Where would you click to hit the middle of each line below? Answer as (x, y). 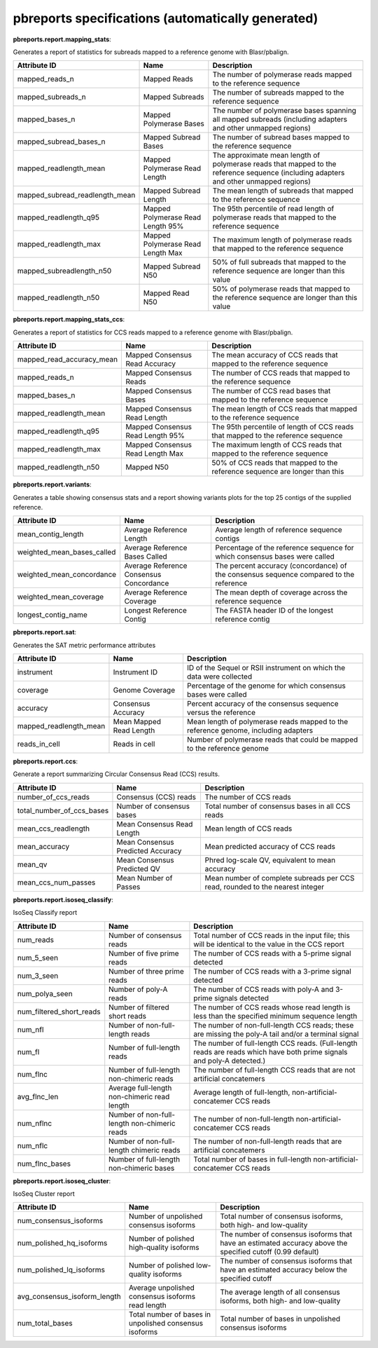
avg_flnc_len (38, 1096)
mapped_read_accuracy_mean (68, 360)
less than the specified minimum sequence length (275, 1016)
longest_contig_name (52, 615)
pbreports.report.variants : (52, 484)
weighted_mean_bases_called (66, 552)
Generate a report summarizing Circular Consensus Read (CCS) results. (116, 774)
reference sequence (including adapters (279, 173)
